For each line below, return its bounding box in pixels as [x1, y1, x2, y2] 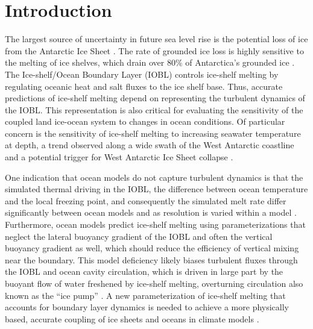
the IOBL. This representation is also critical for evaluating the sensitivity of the [5, 103, 303, 116]
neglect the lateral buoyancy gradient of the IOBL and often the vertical [5, 230, 273, 242]
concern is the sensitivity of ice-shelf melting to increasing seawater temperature [5, 127, 301, 139]
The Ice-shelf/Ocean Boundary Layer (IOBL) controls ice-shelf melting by [5, 67, 279, 80]
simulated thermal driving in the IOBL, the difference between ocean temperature [5, 183, 308, 195]
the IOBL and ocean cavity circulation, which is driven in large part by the [5, 265, 283, 278]
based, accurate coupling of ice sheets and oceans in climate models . [5, 312, 259, 325]
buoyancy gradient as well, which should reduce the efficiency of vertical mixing [5, 242, 299, 254]
